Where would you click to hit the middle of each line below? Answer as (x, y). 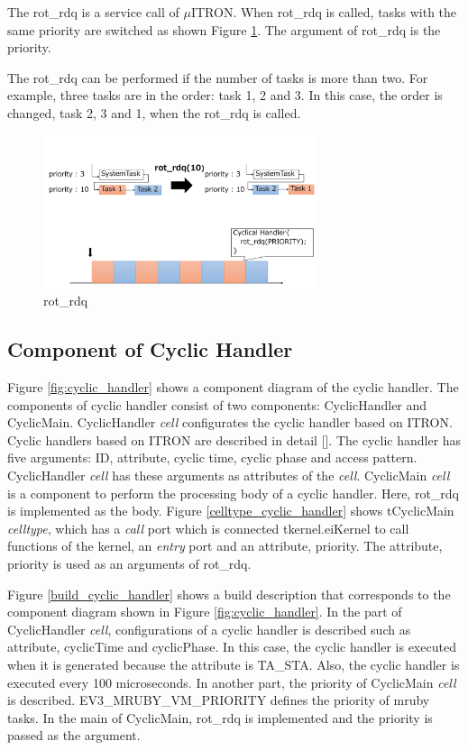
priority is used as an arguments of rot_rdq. (129, 563)
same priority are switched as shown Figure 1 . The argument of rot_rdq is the (224, 29)
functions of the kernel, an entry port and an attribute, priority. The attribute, (225, 546)
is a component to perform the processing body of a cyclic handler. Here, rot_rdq (234, 493)
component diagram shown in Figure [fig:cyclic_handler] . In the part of (205, 612)
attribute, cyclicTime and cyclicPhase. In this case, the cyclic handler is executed (232, 647)
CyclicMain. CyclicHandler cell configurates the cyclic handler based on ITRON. (230, 422)
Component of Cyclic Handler (150, 349)
